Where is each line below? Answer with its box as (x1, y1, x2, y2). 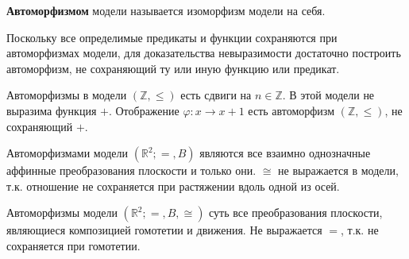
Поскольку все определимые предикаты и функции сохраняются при (6, 29, 338, 45)
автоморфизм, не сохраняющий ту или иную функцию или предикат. (6, 60, 340, 76)
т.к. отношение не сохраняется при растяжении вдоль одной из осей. (6, 177, 340, 194)
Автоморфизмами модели (6, 145, 129, 161)
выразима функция (6, 102, 97, 118)
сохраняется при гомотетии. (6, 237, 141, 253)
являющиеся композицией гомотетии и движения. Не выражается (6, 222, 322, 238)
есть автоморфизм (248, 102, 335, 118)
